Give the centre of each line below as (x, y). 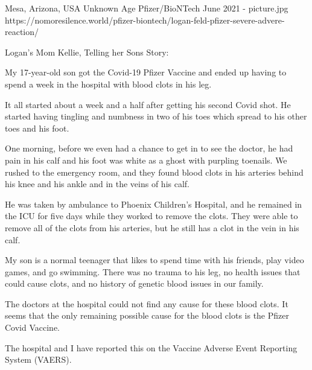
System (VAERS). (38, 359)
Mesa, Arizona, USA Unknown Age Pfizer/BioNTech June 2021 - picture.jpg (147, 8)
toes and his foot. (37, 128)
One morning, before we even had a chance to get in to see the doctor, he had (149, 148)
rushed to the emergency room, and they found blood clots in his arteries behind (154, 172)
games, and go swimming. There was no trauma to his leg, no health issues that (153, 271)
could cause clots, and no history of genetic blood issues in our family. (134, 283)
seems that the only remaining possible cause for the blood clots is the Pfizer (147, 315)
